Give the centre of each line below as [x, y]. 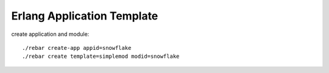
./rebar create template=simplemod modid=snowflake [101, 57]
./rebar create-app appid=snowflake [77, 48]
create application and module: [50, 34]
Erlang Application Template [85, 16]
